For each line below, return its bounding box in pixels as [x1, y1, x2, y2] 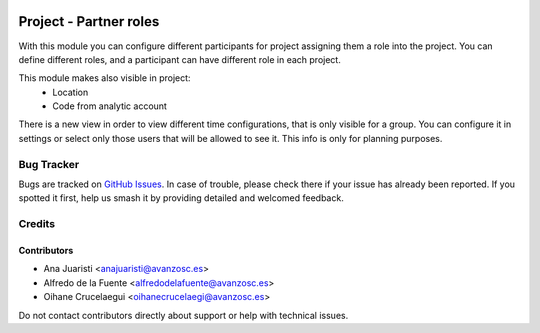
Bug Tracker [18, 157, 80, 171]
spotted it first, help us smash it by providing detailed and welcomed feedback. [18, 192, 344, 204]
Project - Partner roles [18, 13, 160, 30]
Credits [18, 217, 55, 231]
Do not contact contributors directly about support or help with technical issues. [18, 309, 349, 321]
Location [52, 86, 89, 98]
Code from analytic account [52, 100, 167, 112]
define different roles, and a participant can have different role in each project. [18, 53, 342, 65]
